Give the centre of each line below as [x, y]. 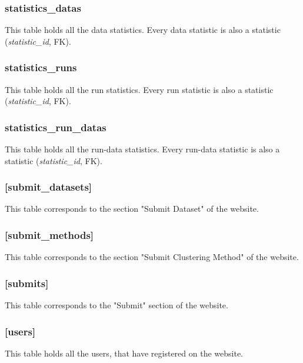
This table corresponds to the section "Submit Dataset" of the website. [132, 209]
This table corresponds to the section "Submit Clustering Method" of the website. [152, 257]
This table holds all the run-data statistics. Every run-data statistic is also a [142, 149]
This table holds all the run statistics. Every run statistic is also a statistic [139, 89]
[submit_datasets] [49, 187]
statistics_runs [41, 67]
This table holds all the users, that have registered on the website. [124, 353]
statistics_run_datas [56, 127]
